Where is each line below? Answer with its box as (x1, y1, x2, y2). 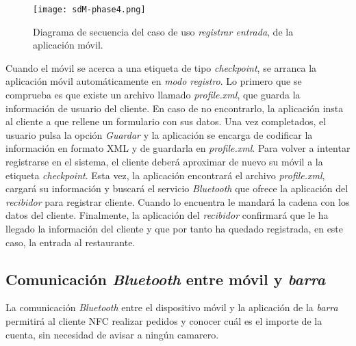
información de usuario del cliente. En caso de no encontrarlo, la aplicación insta (5, 101, 344, 115)
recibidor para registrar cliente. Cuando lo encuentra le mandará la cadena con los (5, 194, 350, 209)
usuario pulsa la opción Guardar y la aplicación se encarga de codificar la (5, 127, 313, 142)
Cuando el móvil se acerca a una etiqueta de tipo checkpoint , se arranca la (5, 60, 317, 75)
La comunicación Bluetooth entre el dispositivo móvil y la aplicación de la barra (5, 300, 338, 315)
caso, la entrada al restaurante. (5, 235, 136, 249)
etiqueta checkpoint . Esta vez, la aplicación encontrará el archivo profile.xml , (5, 168, 325, 182)
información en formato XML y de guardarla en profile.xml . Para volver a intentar (5, 141, 351, 155)
